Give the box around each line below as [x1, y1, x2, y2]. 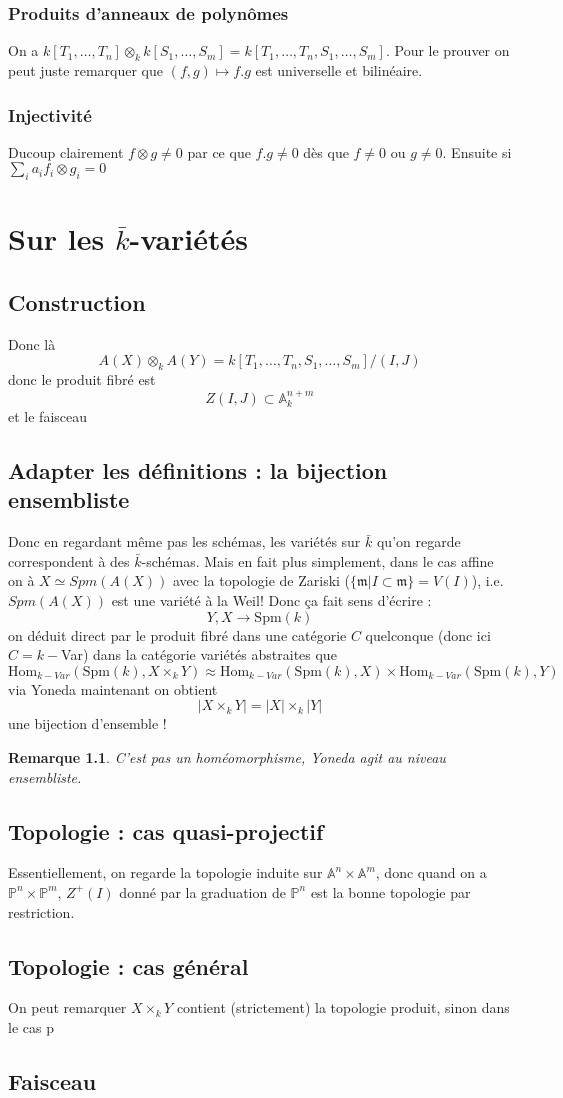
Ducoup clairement [8, 141, 124, 162]
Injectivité [8, 102, 92, 127]
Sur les [8, 218, 105, 259]
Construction [8, 286, 146, 317]
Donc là [8, 333, 56, 354]
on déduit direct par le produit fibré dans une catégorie [8, 624, 347, 645]
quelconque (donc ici [365, 624, 491, 645]
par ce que [187, 141, 251, 162]
